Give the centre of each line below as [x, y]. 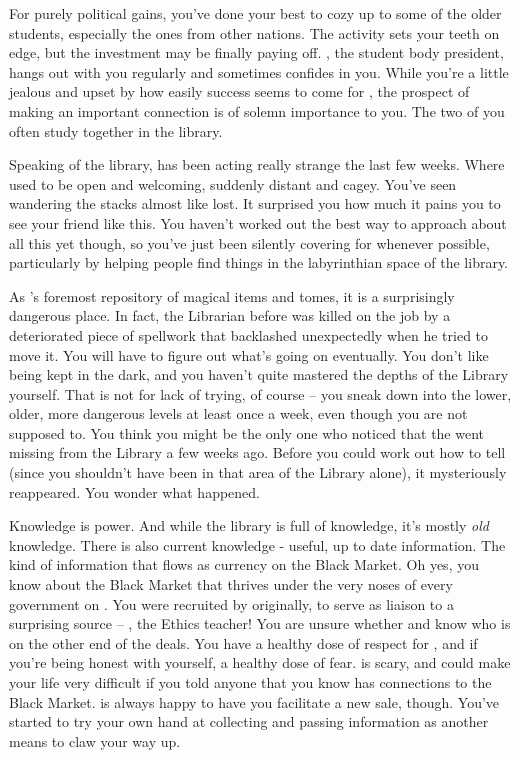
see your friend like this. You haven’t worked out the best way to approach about [258, 222]
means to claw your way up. [95, 740]
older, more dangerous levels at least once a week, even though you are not [238, 413]
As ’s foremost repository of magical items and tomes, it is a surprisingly [232, 295]
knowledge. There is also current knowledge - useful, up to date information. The [257, 544]
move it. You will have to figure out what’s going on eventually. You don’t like [249, 354]
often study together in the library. [116, 130]
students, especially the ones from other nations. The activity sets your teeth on [254, 32]
